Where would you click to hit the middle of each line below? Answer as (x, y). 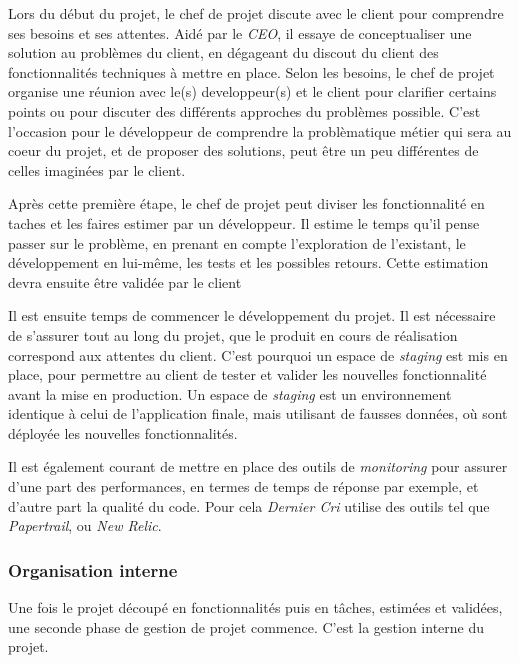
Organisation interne (93, 569)
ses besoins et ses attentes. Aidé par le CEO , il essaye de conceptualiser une (240, 32)
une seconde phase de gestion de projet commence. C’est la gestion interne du (246, 626)
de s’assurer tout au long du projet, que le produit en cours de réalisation (233, 334)
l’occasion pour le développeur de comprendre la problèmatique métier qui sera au (260, 130)
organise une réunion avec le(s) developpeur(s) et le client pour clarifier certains (252, 91)
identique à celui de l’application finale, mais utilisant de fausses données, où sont (258, 413)
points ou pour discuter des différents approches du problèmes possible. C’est (244, 110)
